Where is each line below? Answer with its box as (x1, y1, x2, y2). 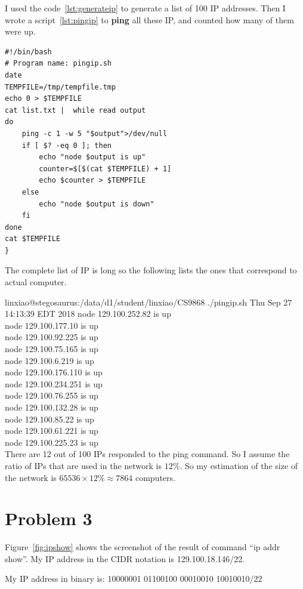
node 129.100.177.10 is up (5, 319, 98, 331)
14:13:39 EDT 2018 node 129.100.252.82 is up (5, 307, 171, 320)
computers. (135, 471, 175, 483)
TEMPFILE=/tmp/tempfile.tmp (5, 82, 116, 91)
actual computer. (5, 276, 67, 288)
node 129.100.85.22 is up (5, 412, 94, 425)
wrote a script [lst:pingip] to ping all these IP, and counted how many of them (5, 13, 294, 26)
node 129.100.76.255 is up (5, 389, 98, 402)
